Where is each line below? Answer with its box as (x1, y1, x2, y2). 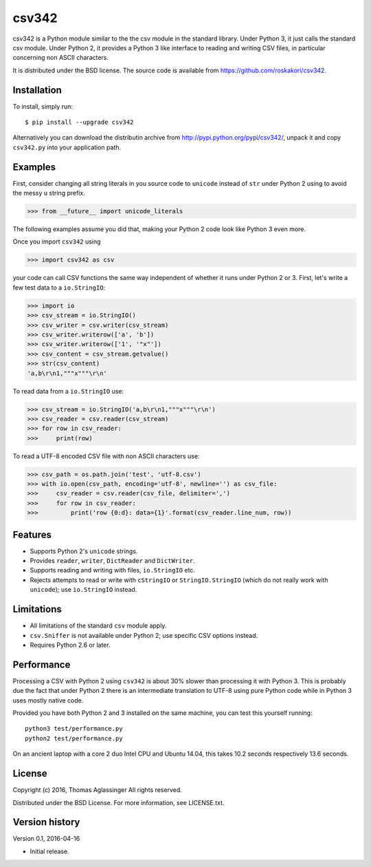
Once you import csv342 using (12, 237, 101, 246)
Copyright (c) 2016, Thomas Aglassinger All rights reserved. (12, 786, 182, 794)
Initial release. (30, 847, 69, 855)
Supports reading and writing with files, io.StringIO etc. (30, 566, 196, 575)
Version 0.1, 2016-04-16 (12, 835, 80, 843)
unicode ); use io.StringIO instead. (30, 586, 137, 594)
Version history (12, 816, 80, 828)
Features (12, 528, 52, 540)
